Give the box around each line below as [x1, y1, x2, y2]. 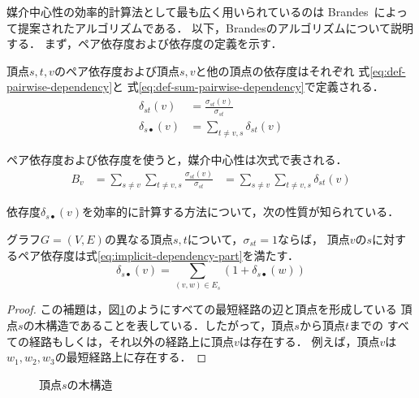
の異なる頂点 [104, 230, 173, 247]
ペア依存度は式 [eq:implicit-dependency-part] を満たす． [17, 246, 300, 263]
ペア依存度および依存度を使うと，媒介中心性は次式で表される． [6, 150, 348, 167]
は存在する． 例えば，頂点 [239, 332, 380, 349]
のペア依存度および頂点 [54, 62, 179, 79]
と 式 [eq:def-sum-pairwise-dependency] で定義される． [112, 78, 384, 95]
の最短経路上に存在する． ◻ [54, 348, 207, 366]
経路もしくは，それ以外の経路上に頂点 [28, 332, 234, 349]
